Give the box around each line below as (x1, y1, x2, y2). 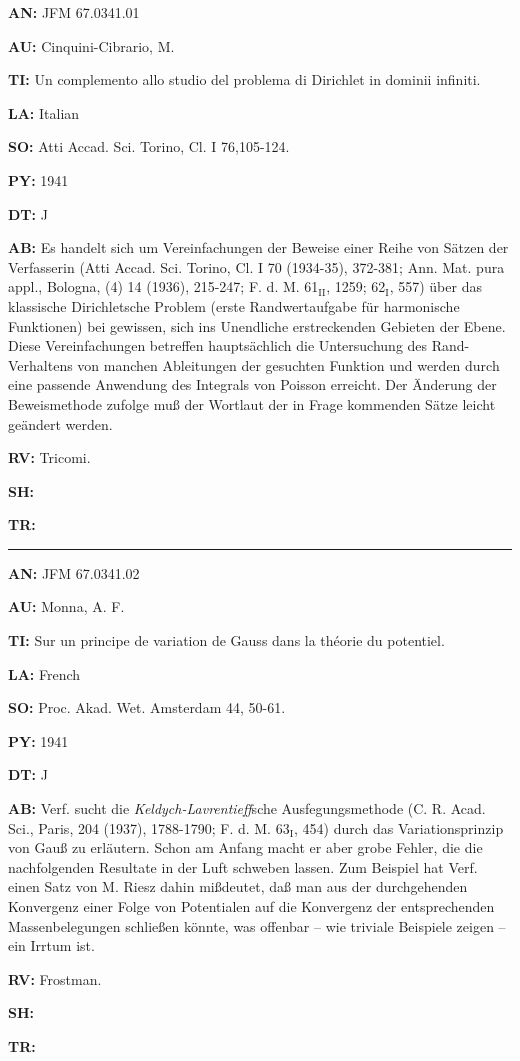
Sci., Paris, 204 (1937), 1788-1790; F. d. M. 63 (8, 817, 290, 838)
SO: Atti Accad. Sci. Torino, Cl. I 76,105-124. (8, 136, 290, 157)
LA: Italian (8, 102, 80, 123)
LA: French (8, 663, 81, 684)
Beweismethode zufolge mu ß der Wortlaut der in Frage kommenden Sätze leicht (8, 393, 496, 414)
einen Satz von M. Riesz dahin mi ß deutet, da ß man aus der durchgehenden (8, 876, 468, 897)
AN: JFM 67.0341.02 (8, 562, 140, 583)
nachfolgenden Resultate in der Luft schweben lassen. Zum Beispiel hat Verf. (8, 856, 478, 877)
